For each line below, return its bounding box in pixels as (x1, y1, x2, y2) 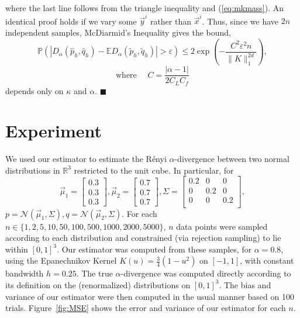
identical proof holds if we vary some (5, 15, 137, 27)
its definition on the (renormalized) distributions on (5, 278, 191, 291)
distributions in (5, 164, 60, 176)
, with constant (240, 254, 294, 267)
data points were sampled (176, 220, 268, 232)
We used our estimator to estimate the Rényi (5, 153, 167, 165)
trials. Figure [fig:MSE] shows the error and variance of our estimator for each (5, 302, 286, 314)
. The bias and (219, 278, 271, 291)
